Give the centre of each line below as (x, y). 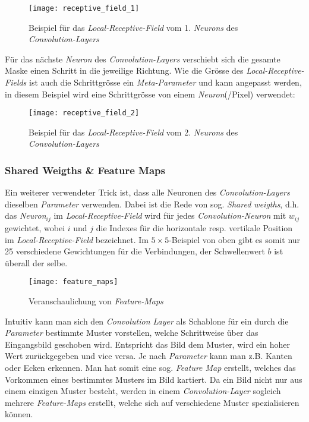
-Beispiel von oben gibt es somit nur (235, 239)
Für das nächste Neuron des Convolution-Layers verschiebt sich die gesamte (143, 59)
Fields (16, 82)
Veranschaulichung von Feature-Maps (96, 300)
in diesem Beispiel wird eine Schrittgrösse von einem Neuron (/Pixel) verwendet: (150, 94)
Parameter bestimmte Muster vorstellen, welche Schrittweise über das (132, 333)
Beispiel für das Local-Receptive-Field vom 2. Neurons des (133, 132)
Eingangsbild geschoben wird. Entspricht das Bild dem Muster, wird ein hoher (147, 344)
